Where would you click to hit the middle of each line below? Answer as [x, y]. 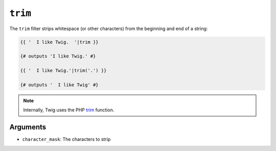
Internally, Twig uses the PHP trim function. [69, 110]
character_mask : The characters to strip [66, 139]
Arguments [28, 127]
